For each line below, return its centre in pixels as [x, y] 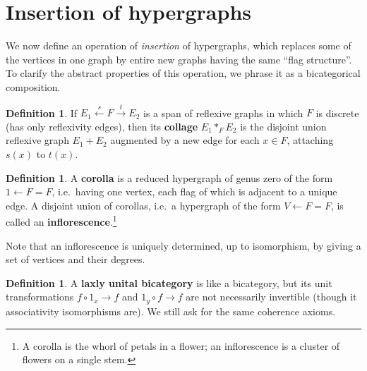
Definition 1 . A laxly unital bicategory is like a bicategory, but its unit [169, 282]
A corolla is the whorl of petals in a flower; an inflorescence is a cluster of [181, 345]
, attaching [310, 140]
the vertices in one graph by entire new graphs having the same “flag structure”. [179, 59]
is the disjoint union [283, 126]
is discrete [337, 112]
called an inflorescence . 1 [61, 221]
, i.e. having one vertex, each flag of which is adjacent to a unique [194, 191]
